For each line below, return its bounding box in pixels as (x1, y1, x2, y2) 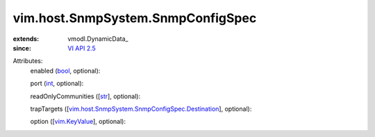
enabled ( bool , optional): (30, 66, 101, 75)
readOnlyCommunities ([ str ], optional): (30, 92, 141, 100)
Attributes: (12, 57, 43, 65)
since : (12, 44, 31, 52)
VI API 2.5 (67, 44, 97, 52)
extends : (12, 35, 40, 43)
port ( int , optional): (30, 80, 84, 88)
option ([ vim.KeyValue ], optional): (30, 118, 126, 126)
